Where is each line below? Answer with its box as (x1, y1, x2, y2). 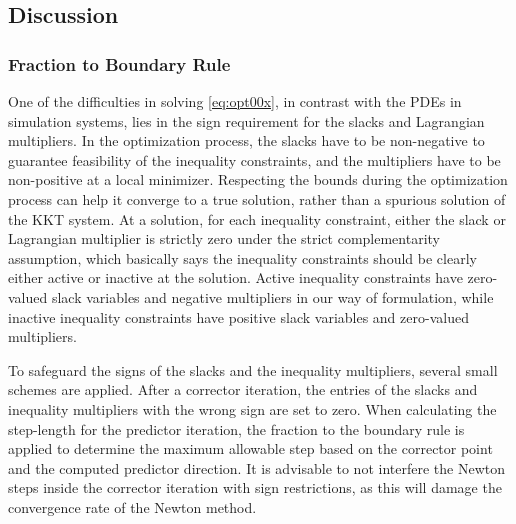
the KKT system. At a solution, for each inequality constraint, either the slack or (8, 208, 506, 229)
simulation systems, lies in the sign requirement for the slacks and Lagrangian (8, 110, 485, 131)
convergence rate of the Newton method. (8, 496, 257, 517)
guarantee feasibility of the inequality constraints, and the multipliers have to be (8, 149, 501, 170)
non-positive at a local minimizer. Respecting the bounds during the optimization (8, 169, 508, 190)
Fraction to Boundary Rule (8, 51, 231, 76)
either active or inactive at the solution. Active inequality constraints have (8, 267, 463, 288)
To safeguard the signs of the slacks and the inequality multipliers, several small (8, 359, 498, 380)
